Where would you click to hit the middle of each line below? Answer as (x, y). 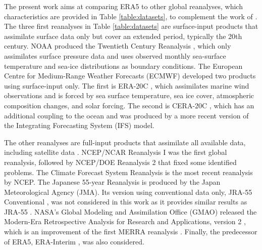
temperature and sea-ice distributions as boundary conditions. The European (123, 66)
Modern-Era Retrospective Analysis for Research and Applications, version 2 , (125, 221)
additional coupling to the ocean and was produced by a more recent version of (126, 115)
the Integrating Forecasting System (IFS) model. (79, 125)
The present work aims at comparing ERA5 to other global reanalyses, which (123, 6)
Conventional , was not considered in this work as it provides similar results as (126, 202)
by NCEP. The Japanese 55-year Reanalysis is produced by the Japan (112, 182)
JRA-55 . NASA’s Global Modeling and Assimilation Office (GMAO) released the (130, 211)
